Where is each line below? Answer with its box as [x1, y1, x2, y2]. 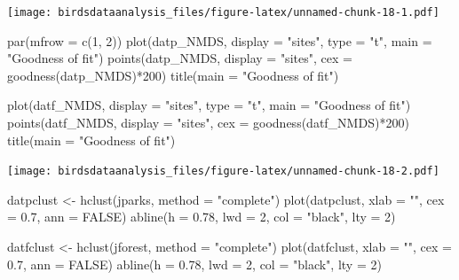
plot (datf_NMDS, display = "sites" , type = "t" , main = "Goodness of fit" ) [7, 96, 411, 114]
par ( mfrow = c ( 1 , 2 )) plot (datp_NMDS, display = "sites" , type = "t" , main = [7, 31, 432, 50]
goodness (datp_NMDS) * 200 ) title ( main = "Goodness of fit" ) [7, 66, 339, 84]
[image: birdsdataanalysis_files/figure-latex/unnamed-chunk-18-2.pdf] [7, 165, 439, 178]
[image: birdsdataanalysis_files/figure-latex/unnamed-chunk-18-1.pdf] [7, 6, 439, 19]
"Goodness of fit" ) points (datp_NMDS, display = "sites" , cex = [7, 49, 352, 67]
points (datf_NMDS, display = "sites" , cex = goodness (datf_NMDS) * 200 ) [7, 113, 409, 132]
